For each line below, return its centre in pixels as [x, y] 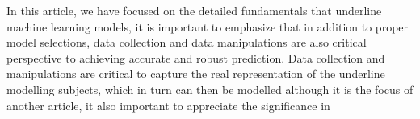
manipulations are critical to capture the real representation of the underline [196, 74]
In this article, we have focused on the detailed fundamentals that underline [194, 10]
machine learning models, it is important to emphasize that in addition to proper [208, 26]
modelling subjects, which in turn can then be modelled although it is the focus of [210, 89]
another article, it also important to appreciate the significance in [168, 105]
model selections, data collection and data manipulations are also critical [187, 42]
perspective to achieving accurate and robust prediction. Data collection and [196, 57]
